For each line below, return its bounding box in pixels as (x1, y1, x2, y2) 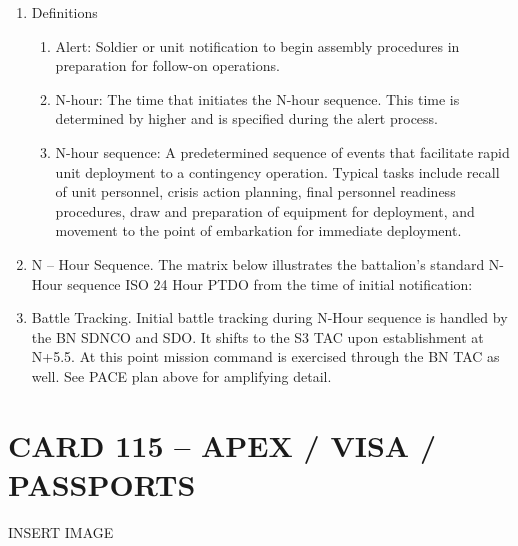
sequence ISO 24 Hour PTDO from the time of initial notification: (67, 273, 473, 294)
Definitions (31, 2, 98, 22)
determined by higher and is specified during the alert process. (55, 108, 439, 129)
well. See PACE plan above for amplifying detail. (31, 365, 332, 386)
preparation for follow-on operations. (55, 55, 280, 76)
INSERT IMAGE (8, 521, 114, 542)
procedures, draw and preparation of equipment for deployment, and (55, 200, 475, 221)
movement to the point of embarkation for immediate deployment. (55, 220, 462, 241)
